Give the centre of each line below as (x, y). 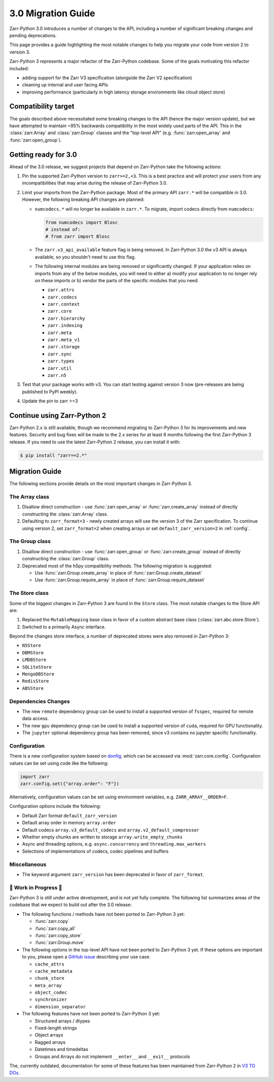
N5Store (32, 645)
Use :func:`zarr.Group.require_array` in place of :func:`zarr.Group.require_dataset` (120, 580)
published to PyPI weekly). (50, 392)
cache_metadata (54, 971)
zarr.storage (64, 347)
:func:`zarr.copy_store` (58, 935)
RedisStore (36, 681)
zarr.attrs (61, 290)
